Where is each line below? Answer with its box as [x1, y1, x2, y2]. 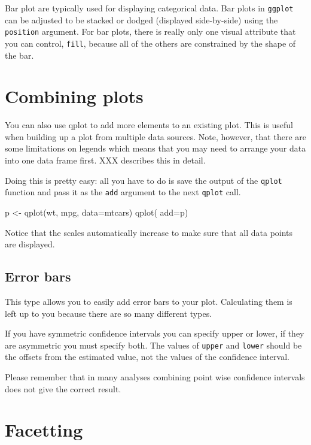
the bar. [5, 49, 34, 61]
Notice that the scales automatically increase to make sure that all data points [5, 226, 293, 238]
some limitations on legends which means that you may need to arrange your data [5, 142, 306, 155]
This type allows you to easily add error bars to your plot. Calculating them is [5, 295, 292, 307]
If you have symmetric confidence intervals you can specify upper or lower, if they [5, 327, 304, 340]
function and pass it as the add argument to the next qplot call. [5, 186, 241, 198]
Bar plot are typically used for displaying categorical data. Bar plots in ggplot [5, 2, 294, 14]
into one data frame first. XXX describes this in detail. [5, 154, 206, 167]
